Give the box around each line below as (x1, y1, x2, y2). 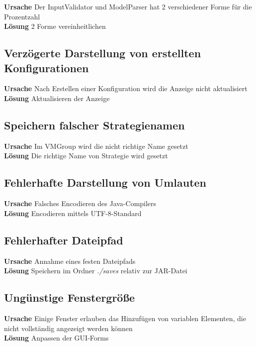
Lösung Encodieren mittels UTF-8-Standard (4, 208, 142, 218)
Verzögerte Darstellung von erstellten (4, 45, 201, 61)
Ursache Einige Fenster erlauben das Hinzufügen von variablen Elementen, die (4, 313, 246, 323)
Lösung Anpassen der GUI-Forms (4, 333, 109, 343)
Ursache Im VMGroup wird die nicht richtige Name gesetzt (4, 140, 188, 151)
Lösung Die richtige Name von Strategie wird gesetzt (4, 150, 168, 161)
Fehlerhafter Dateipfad (4, 232, 123, 247)
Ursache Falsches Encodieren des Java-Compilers (4, 198, 157, 209)
